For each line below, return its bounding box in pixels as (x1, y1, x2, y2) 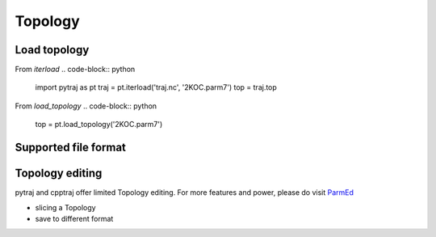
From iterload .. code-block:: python (15, 65, 136, 74)
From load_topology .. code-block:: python (15, 101, 157, 111)
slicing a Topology (35, 202, 96, 212)
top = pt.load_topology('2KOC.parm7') (35, 120, 163, 129)
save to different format (35, 214, 114, 223)
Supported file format (15, 141, 127, 154)
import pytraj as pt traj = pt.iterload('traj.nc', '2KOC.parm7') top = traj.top (35, 83, 278, 92)
